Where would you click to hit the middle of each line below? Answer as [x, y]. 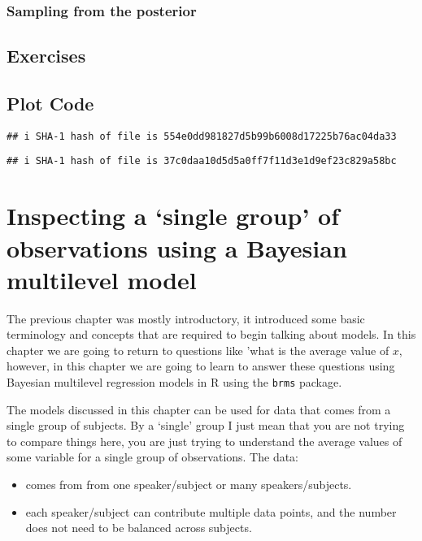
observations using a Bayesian [177, 247]
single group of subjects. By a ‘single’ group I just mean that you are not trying [206, 425]
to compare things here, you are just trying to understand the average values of [204, 441]
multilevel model [102, 279]
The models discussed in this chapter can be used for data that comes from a [199, 409]
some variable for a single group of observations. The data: [153, 457]
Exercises [46, 56]
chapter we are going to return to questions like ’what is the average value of [198, 350]
